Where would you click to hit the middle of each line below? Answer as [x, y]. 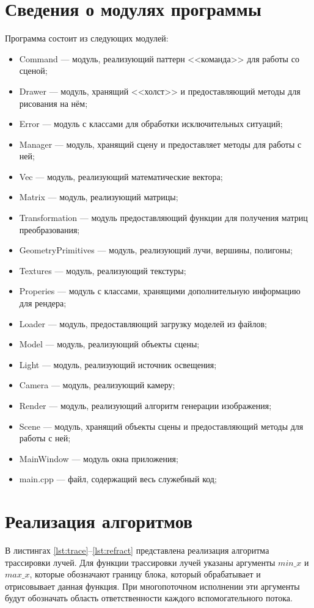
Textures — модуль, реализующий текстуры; [103, 270]
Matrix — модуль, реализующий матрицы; [99, 197]
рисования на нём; [53, 103]
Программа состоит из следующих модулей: [87, 38]
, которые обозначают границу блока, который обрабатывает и [145, 574]
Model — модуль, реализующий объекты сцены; [109, 344]
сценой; [33, 71]
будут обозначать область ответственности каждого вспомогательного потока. [149, 598]
